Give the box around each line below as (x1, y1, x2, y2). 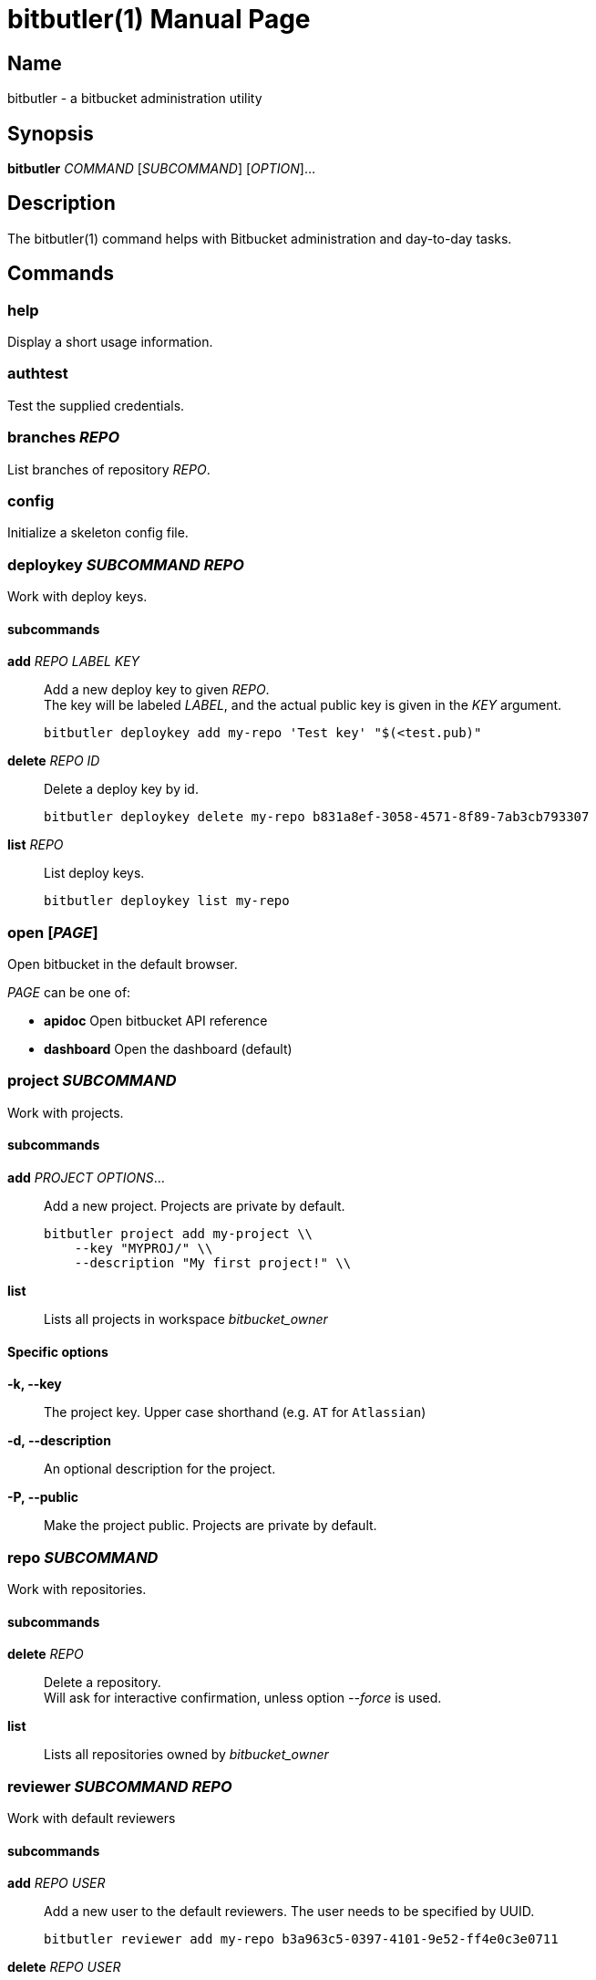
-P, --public (7, 1489, 78, 1506)
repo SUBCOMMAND (7, 1548, 159, 1567)
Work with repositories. (7, 1580, 147, 1597)
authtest (7, 364, 68, 383)
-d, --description (7, 1433, 111, 1449)
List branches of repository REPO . (7, 461, 211, 477)
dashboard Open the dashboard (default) (44, 1041, 293, 1058)
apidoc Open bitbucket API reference (44, 1013, 268, 1029)
